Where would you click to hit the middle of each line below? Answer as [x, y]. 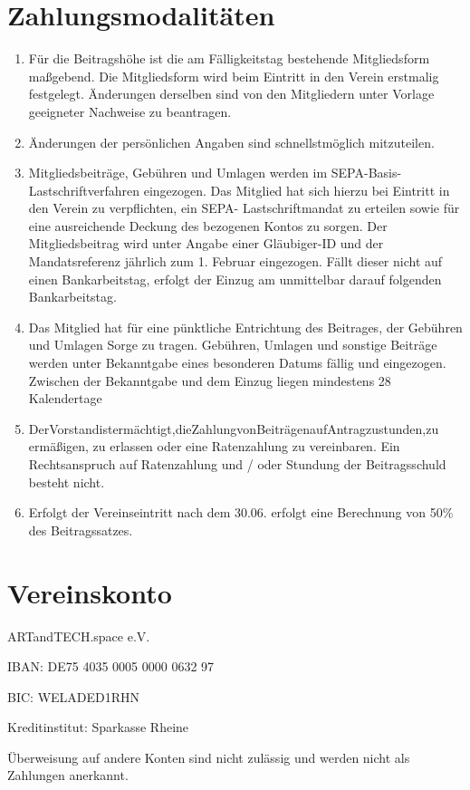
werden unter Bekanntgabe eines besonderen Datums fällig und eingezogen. [237, 363]
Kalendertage [65, 398]
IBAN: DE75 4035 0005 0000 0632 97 [111, 666]
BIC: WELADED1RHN [74, 696]
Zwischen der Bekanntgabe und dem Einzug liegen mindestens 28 [210, 380]
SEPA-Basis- [366, 173]
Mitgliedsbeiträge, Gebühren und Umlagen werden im [178, 173]
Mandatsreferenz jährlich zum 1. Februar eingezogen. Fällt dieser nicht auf [235, 261]
